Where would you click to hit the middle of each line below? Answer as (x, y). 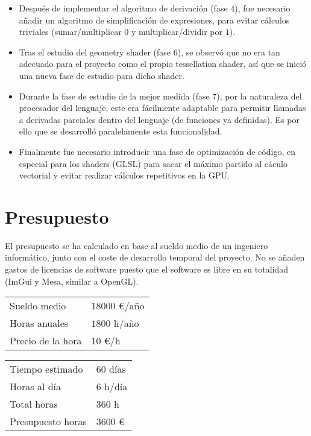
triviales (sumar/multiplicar (70, 32)
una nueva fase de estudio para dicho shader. (102, 75)
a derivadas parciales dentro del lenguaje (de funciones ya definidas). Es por (159, 119)
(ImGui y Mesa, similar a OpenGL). (72, 281)
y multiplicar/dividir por (177, 32)
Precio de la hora (46, 341)
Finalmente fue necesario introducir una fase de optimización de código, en (157, 151)
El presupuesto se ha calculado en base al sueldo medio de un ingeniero (137, 245)
